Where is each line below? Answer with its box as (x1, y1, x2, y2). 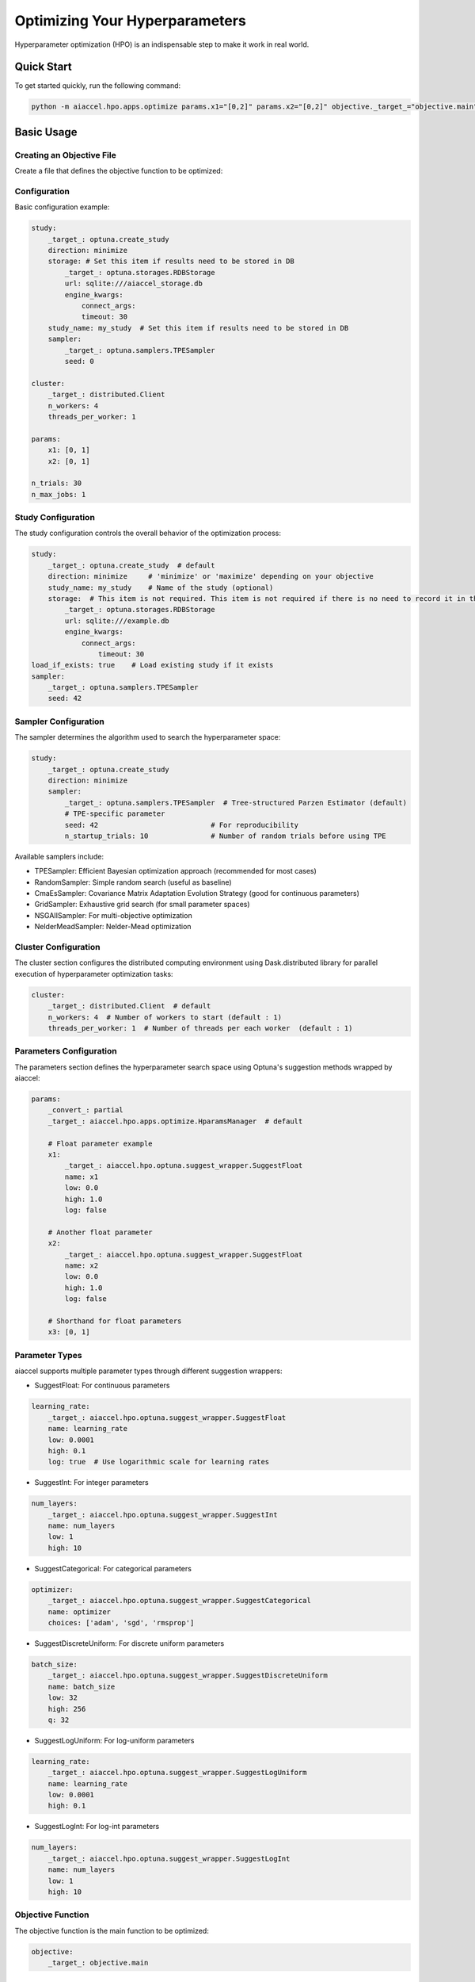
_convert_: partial (47, 1106, 124, 1115)
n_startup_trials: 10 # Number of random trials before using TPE (64, 831, 387, 840)
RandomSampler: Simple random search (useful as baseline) (34, 877, 233, 887)
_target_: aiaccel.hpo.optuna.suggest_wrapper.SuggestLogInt (47, 1854, 291, 1863)
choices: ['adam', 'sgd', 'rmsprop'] (47, 1618, 195, 1627)
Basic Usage (14, 125, 78, 139)
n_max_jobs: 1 (31, 490, 86, 499)
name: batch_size (47, 1682, 116, 1691)
